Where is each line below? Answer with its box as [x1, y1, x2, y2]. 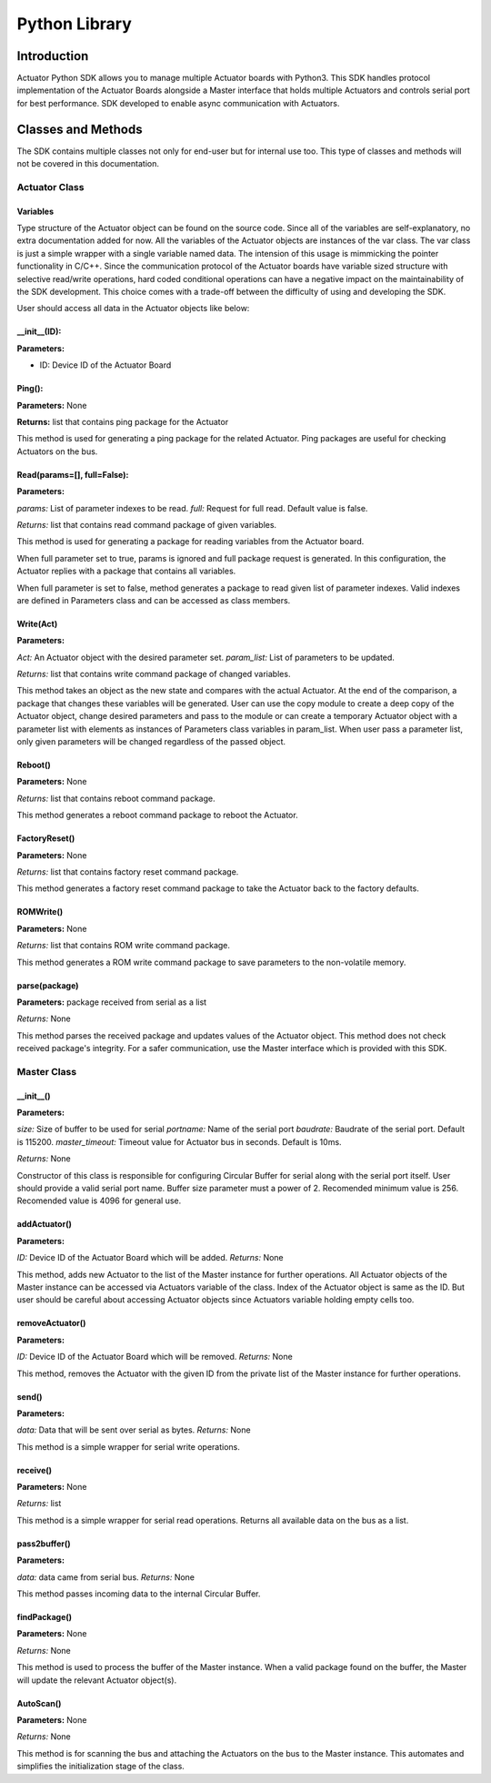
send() [16, 1391, 43, 1402]
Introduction [16, 48, 89, 64]
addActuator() [16, 1219, 72, 1230]
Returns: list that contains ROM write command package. [16, 940, 231, 951]
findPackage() [16, 1612, 73, 1623]
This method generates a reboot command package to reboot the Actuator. [16, 810, 299, 821]
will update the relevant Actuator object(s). [16, 1675, 177, 1686]
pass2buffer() [16, 1538, 71, 1549]
